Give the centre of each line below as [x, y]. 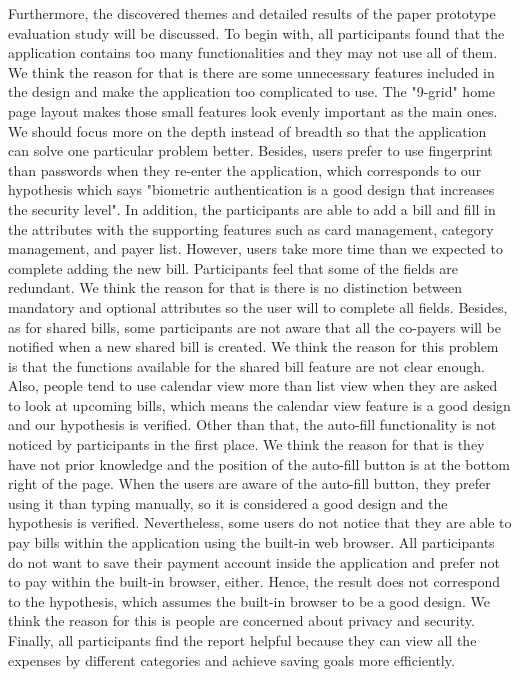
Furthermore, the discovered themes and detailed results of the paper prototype [252, 13]
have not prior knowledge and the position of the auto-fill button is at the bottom [259, 463]
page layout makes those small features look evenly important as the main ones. [253, 110]
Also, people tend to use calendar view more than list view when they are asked [253, 385]
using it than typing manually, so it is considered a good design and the [228, 502]
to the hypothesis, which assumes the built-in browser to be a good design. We [249, 600]
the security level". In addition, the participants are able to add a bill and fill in [252, 208]
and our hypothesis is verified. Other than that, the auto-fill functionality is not [252, 424]
